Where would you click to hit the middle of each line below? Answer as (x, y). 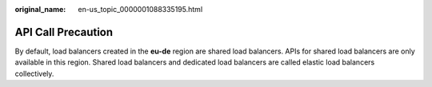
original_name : (40, 9)
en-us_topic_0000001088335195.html (140, 9)
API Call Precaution (64, 32)
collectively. (34, 73)
